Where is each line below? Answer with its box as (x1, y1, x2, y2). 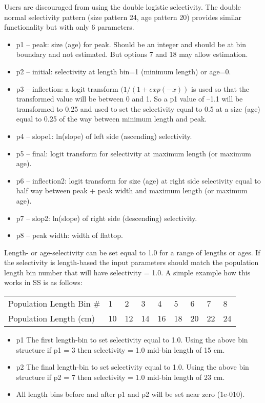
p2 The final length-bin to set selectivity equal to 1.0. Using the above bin (16, 361, 249, 372)
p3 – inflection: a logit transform (16, 83, 118, 94)
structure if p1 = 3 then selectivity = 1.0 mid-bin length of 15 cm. (16, 344, 225, 355)
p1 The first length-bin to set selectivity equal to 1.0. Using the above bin (16, 334, 248, 345)
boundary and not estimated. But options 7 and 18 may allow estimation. (16, 49, 248, 59)
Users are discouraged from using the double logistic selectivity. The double (4, 2, 241, 12)
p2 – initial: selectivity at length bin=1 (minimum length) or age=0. (16, 66, 231, 76)
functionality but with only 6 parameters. (4, 22, 134, 32)
